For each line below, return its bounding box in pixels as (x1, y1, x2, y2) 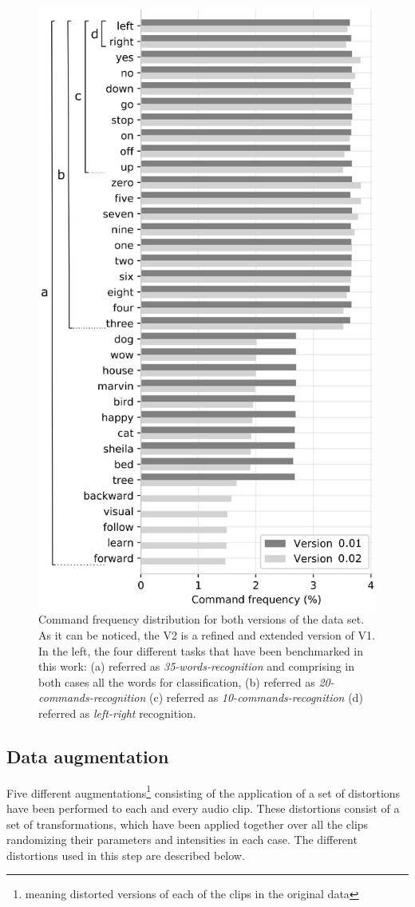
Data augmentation (6, 743, 169, 768)
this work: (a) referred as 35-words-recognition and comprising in (38, 658, 355, 675)
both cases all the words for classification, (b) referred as (38, 673, 315, 690)
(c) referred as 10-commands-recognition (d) (149, 689, 363, 706)
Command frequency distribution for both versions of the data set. (38, 611, 365, 628)
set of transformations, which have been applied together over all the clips (6, 815, 369, 832)
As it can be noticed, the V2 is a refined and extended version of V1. (38, 626, 375, 643)
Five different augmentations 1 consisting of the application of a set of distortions (6, 782, 401, 801)
